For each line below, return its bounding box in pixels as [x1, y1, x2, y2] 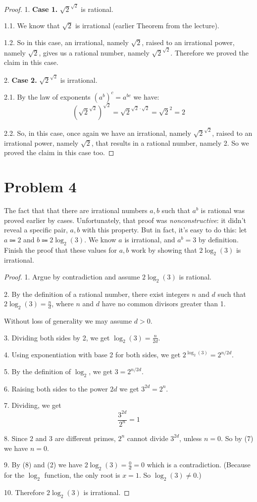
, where [51, 298, 74, 309]
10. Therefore [4, 487, 45, 497]
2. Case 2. [4, 74, 37, 85]
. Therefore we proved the [170, 47, 249, 57]
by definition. [198, 234, 239, 244]
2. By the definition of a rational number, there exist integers [4, 288, 190, 299]
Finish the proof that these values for [4, 244, 117, 255]
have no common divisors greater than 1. [102, 298, 226, 309]
